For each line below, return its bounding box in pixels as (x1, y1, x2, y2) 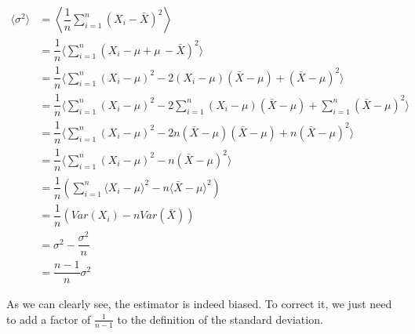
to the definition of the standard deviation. (117, 310, 323, 327)
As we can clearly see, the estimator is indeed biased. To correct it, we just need (6, 296, 392, 312)
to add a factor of (6, 310, 91, 327)
